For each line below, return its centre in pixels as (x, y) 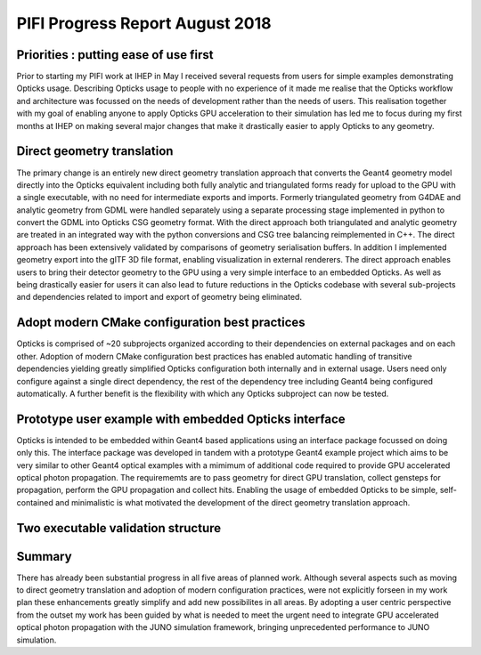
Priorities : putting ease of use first (115, 55)
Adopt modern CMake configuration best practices (161, 323)
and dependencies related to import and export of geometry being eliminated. (159, 297)
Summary (44, 556)
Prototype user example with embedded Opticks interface (181, 419)
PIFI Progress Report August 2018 (144, 23)
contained (35, 502)
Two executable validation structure (119, 528)
